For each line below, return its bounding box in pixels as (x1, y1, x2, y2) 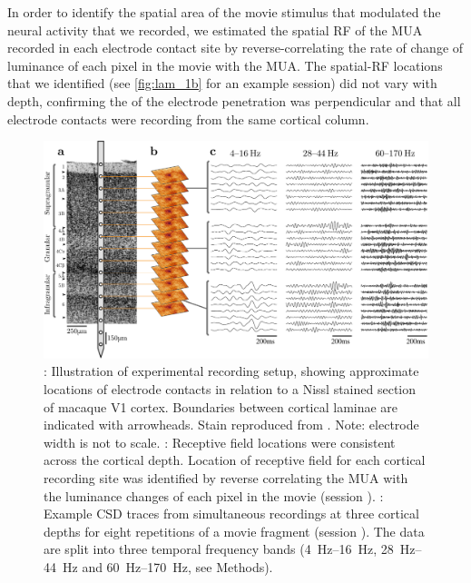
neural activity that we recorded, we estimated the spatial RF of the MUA (7, 20, 423, 39)
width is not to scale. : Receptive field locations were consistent (44, 432, 396, 451)
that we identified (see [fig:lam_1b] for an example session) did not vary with (7, 74, 437, 93)
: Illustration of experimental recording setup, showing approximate (44, 361, 419, 380)
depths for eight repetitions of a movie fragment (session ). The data (44, 521, 425, 540)
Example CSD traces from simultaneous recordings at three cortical (44, 504, 419, 523)
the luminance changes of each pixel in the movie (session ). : (44, 486, 384, 505)
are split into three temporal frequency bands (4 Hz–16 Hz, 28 (44, 539, 394, 558)
